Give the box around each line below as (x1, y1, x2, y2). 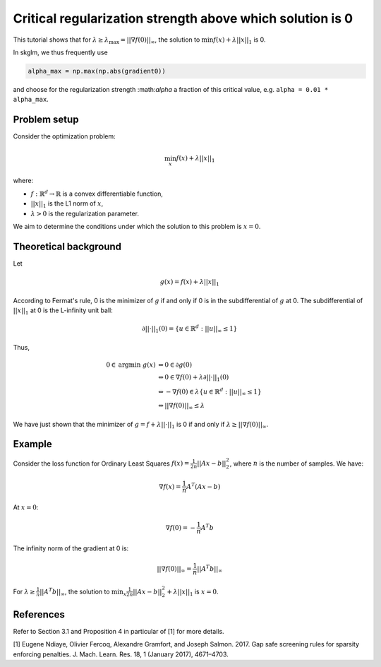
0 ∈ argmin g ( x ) (106, 360, 156, 369)
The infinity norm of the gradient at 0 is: (13, 544, 129, 553)
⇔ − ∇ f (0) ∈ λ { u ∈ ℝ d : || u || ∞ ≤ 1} (157, 386, 262, 397)
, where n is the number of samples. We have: (229, 459, 363, 468)
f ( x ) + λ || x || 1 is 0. (212, 35, 266, 45)
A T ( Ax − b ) (186, 481, 221, 490)
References (13, 608, 65, 620)
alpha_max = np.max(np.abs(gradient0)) (28, 67, 166, 75)
